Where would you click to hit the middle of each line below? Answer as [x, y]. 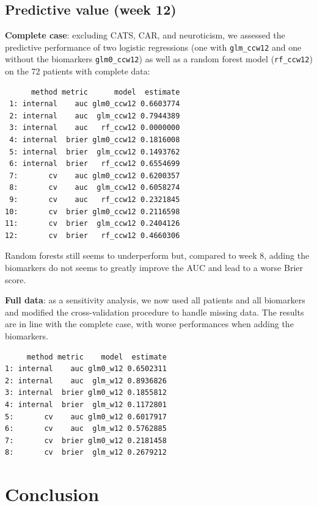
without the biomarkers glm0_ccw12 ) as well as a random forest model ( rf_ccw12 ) [159, 59]
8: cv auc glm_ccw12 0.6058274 [95, 188]
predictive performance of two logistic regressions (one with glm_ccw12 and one [153, 47]
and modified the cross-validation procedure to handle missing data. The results [155, 312]
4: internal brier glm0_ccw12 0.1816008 [95, 140]
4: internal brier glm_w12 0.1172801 [86, 404]
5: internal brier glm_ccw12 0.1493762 [95, 152]
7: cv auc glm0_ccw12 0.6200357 [95, 175]
